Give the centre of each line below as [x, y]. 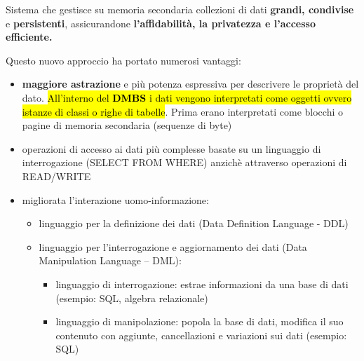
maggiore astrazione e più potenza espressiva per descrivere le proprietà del [190, 84]
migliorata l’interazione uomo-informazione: [115, 199]
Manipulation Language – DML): [110, 260]
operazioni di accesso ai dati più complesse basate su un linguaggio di [171, 148]
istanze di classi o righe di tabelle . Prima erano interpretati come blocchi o [182, 111]
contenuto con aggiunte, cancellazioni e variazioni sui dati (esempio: [201, 335]
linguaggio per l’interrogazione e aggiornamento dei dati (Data [173, 246]
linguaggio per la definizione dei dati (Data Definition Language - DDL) [194, 223]
